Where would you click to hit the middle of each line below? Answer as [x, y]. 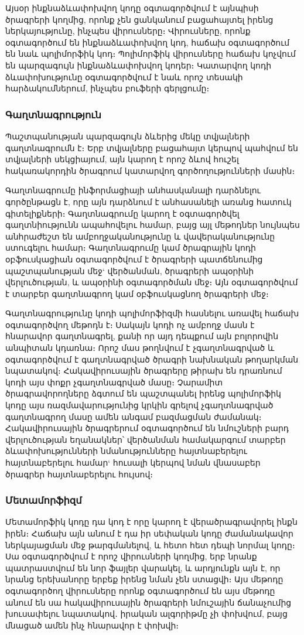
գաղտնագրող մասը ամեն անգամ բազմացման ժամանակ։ [134, 416]
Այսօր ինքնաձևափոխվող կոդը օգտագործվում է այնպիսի [132, 8]
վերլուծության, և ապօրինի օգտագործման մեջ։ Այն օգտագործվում [152, 282]
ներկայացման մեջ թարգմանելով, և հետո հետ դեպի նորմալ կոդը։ [150, 544]
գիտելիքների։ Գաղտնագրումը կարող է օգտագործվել [122, 213]
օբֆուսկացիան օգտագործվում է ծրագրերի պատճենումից [134, 259]
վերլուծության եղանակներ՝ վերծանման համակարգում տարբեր [146, 439]
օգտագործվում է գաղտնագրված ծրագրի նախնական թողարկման [152, 359]
